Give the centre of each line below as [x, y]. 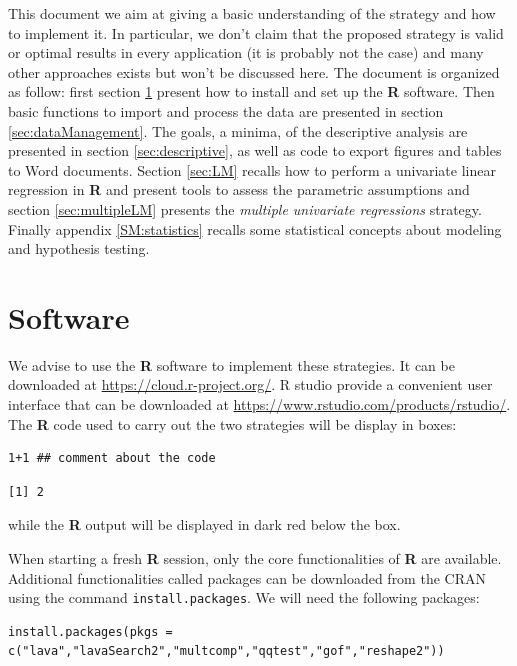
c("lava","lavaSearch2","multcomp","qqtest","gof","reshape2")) [226, 651]
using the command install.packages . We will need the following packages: [244, 597]
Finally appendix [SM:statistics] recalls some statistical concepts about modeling [255, 228]
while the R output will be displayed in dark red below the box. [204, 524]
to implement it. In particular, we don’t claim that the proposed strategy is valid [256, 32]
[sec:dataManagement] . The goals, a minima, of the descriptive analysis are [238, 130]
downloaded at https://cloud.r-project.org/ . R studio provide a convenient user [250, 384]
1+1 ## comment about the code [112, 458]
